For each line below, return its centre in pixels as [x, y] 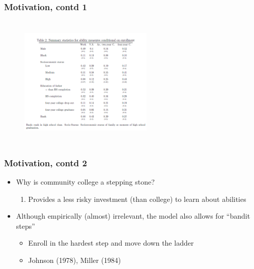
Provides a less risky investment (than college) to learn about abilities [137, 199]
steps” [25, 226]
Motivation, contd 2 [46, 162]
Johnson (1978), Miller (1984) [75, 260]
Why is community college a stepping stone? [85, 182]
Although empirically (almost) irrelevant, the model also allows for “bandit [133, 216]
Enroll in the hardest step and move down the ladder [111, 243]
